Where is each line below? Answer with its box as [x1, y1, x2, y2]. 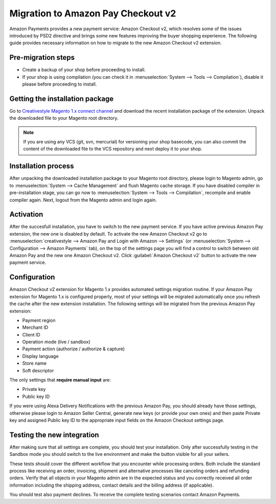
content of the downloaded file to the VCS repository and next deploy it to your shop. [23, 146, 202, 152]
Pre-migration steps [9, 53, 75, 62]
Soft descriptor [22, 367, 54, 373]
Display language [22, 353, 59, 359]
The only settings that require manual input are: [9, 377, 111, 383]
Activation [9, 210, 43, 219]
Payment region [22, 317, 56, 323]
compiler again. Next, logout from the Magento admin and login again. [9, 197, 157, 203]
